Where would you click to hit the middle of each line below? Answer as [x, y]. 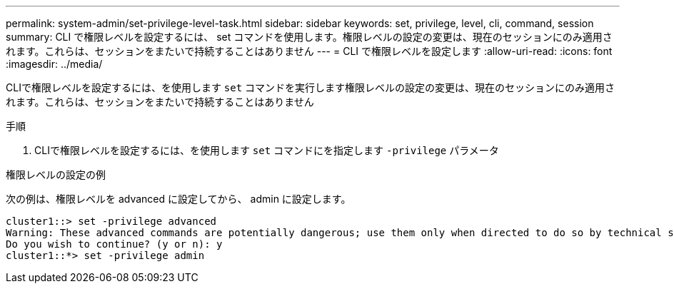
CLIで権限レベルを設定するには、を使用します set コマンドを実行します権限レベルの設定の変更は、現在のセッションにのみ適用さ [311, 87]
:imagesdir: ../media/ [54, 64]
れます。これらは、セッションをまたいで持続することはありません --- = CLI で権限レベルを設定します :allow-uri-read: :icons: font [309, 51]
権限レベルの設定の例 [56, 174]
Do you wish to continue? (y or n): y [114, 244]
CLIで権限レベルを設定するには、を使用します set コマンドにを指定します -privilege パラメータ [267, 150]
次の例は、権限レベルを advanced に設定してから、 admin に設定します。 [178, 199]
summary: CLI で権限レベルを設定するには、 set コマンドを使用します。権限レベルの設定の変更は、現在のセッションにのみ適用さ [309, 37]
